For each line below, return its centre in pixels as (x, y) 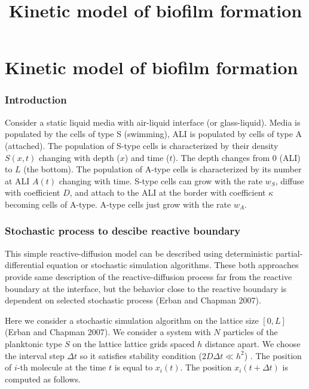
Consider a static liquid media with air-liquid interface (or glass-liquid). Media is (153, 122)
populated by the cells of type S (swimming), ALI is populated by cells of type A (154, 134)
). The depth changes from (221, 157)
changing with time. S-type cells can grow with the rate (161, 180)
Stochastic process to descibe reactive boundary (123, 231)
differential (25, 265)
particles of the (250, 332)
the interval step (35, 355)
